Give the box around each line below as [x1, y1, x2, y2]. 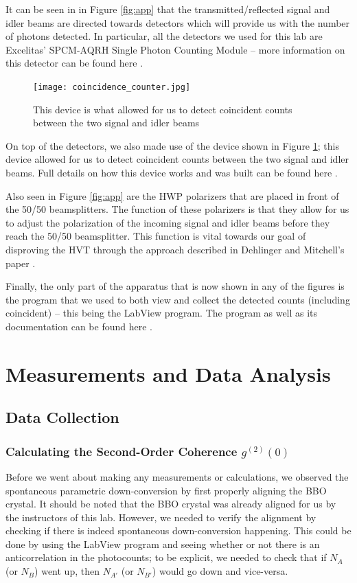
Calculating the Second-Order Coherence [5, 442, 238, 459]
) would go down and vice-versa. [152, 564, 288, 578]
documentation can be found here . [5, 319, 152, 333]
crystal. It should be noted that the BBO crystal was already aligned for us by [5, 496, 336, 511]
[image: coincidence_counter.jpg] [33, 82, 191, 92]
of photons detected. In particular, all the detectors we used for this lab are [5, 29, 323, 43]
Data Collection [5, 407, 119, 428]
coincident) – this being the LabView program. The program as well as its [5, 306, 318, 320]
